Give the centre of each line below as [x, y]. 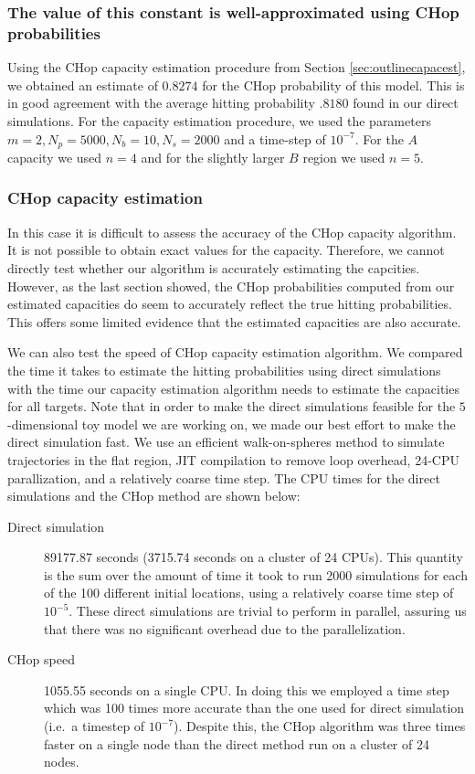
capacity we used [55, 157]
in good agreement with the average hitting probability [161, 103]
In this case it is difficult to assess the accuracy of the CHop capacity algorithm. [232, 232]
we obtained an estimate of [83, 85]
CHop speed [41, 659]
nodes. [62, 762]
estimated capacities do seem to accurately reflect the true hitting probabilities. [230, 304]
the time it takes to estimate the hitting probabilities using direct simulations [224, 370]
